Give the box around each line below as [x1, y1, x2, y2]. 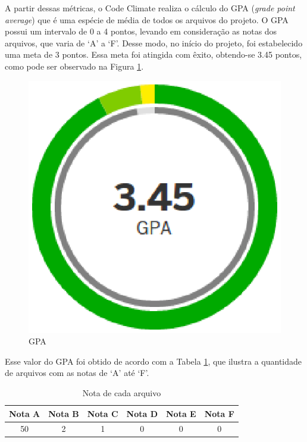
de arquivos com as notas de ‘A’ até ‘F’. [5, 366, 149, 379]
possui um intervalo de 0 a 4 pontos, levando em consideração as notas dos [5, 25, 277, 37]
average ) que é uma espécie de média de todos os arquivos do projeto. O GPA [5, 13, 289, 26]
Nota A [9, 407, 40, 419]
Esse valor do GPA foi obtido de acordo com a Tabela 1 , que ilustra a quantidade [5, 355, 302, 367]
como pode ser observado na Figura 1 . [5, 59, 144, 72]
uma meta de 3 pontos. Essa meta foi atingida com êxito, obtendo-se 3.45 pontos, [5, 48, 302, 61]
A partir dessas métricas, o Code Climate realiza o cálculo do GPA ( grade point [5, 2, 295, 14]
